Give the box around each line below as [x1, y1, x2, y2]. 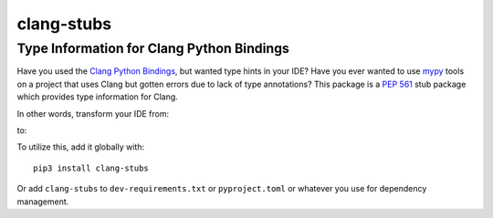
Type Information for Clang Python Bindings [16, 40, 289, 57]
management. [16, 196, 69, 207]
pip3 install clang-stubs [33, 162, 150, 173]
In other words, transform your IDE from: [16, 108, 169, 119]
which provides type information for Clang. [16, 91, 178, 102]
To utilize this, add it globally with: [16, 141, 145, 152]
